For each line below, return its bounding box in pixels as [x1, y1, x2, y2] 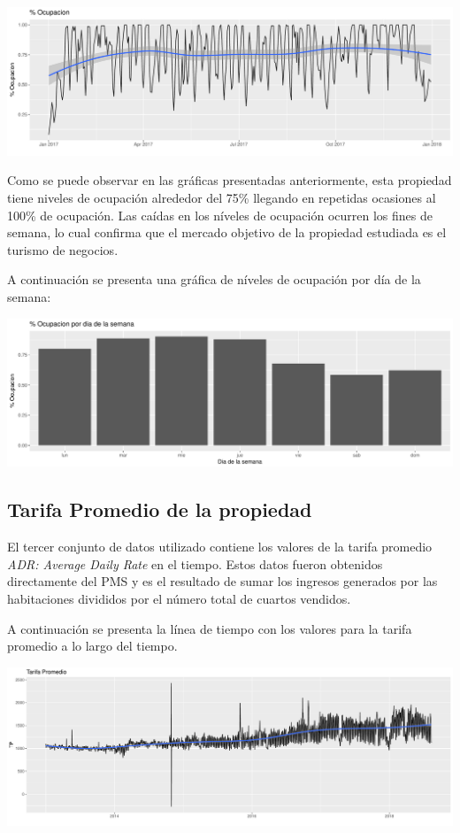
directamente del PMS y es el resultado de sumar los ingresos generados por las [7, 572, 438, 590]
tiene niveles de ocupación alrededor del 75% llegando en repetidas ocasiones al [7, 189, 436, 207]
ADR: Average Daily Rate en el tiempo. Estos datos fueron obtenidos [7, 554, 383, 573]
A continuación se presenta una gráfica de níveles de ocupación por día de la [7, 270, 421, 289]
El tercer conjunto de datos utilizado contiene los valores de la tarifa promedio [7, 537, 433, 556]
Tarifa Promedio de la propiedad [7, 496, 312, 523]
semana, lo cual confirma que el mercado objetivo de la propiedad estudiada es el [7, 223, 447, 242]
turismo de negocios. [7, 240, 119, 258]
